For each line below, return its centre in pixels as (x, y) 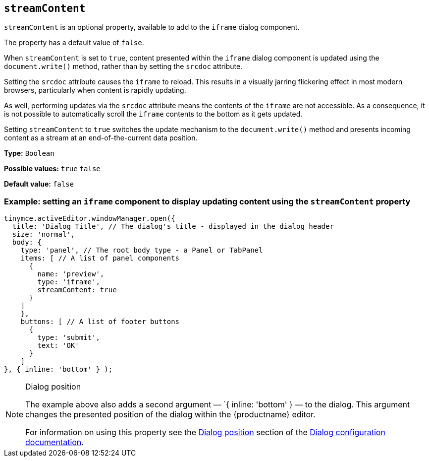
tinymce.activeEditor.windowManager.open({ (90, 219)
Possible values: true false (52, 169)
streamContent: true (77, 290)
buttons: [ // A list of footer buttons (100, 322)
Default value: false (39, 184)
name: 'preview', (71, 274)
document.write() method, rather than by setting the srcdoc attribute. (123, 66)
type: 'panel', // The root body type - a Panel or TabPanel (142, 250)
